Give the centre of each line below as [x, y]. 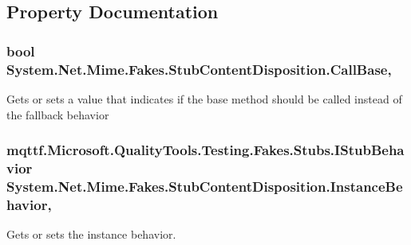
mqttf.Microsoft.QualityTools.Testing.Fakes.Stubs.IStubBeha [205, 150]
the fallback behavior [58, 114]
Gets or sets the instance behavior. [91, 234]
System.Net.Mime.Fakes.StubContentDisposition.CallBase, [199, 69]
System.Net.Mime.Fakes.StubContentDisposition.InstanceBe [205, 186]
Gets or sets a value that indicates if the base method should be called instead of [204, 98]
